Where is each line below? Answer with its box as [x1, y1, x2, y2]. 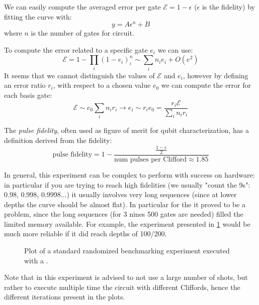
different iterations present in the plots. [4, 291, 125, 302]
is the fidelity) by [202, 2, 255, 12]
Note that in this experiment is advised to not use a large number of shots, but [4, 272, 248, 282]
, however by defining [183, 70, 248, 80]
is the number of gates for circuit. [31, 28, 134, 38]
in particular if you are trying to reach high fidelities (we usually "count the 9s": [4, 179, 250, 190]
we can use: [157, 44, 193, 55]
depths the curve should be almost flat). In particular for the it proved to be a [4, 199, 245, 209]
